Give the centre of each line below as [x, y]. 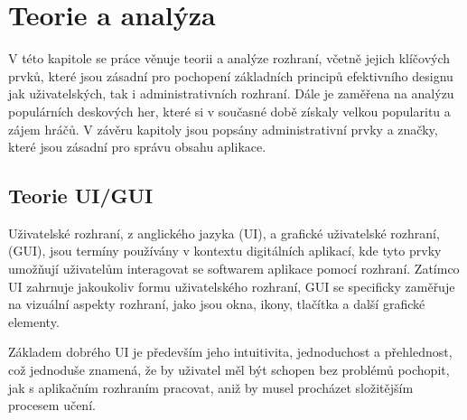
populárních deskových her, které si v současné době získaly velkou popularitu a [229, 111]
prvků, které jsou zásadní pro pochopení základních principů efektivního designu [231, 75]
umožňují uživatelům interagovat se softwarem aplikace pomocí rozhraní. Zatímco [234, 269]
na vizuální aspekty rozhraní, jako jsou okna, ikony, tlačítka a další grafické [217, 304]
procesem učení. [52, 405]
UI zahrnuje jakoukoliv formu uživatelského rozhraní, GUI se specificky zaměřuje [232, 286]
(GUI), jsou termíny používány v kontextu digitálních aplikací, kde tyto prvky [225, 251]
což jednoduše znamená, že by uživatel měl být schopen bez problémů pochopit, [229, 370]
